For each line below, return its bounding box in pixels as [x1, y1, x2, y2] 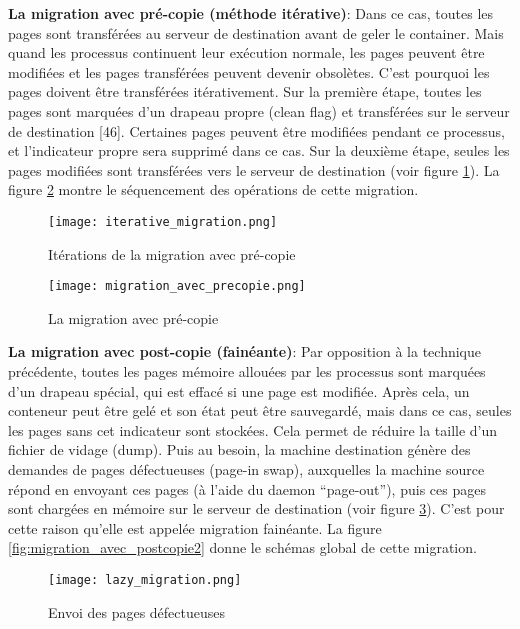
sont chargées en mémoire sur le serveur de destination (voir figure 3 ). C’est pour [8, 498, 505, 519]
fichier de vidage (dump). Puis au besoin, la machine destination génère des [8, 439, 471, 460]
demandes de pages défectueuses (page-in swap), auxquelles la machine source [8, 459, 485, 479]
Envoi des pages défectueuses [48, 601, 226, 622]
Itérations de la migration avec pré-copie [48, 243, 296, 264]
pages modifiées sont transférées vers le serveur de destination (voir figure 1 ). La [8, 159, 500, 180]
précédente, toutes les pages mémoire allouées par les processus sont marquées [8, 361, 486, 382]
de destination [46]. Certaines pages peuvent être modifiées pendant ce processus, [8, 120, 505, 141]
